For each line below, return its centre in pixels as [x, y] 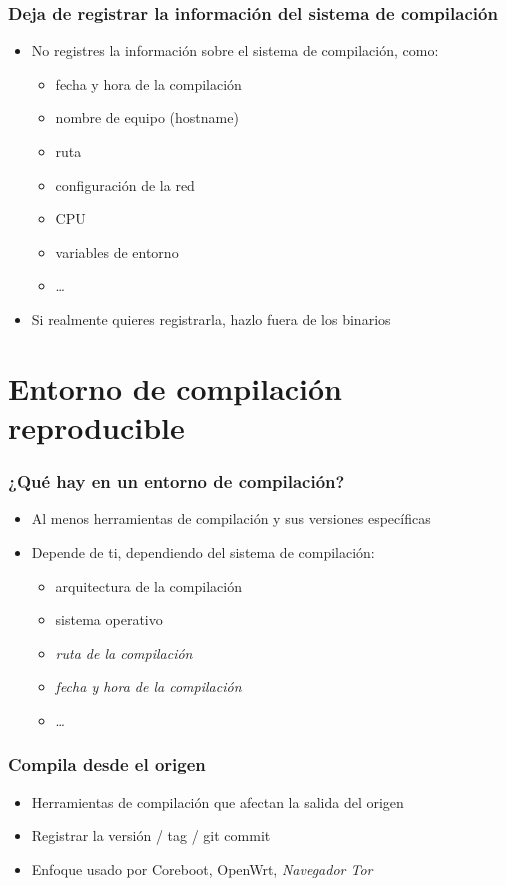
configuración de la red [125, 184]
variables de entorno [117, 251]
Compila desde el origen [107, 764]
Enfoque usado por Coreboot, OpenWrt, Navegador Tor [202, 868]
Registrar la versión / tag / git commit [151, 835]
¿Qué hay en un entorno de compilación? [176, 481]
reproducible [96, 426]
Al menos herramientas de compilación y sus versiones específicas [231, 518]
